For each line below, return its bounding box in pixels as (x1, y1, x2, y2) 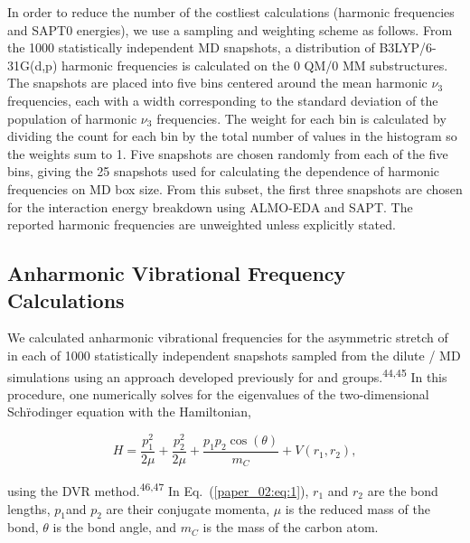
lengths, (7, 499, 51, 518)
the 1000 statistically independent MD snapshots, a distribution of (7, 38, 375, 57)
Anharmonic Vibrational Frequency (7, 259, 346, 287)
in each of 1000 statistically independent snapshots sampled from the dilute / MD (7, 345, 461, 364)
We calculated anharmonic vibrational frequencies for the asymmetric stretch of (7, 328, 448, 347)
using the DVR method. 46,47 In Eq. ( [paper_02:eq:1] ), (7, 479, 309, 500)
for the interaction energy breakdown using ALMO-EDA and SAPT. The (7, 197, 413, 216)
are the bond (367, 481, 438, 500)
